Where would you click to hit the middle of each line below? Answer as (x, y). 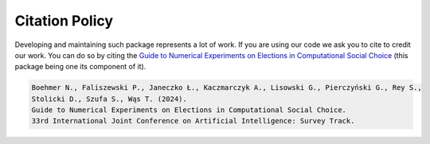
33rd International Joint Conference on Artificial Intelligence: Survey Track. (193, 121)
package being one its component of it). (80, 67)
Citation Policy (64, 21)
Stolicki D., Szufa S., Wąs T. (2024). (109, 99)
